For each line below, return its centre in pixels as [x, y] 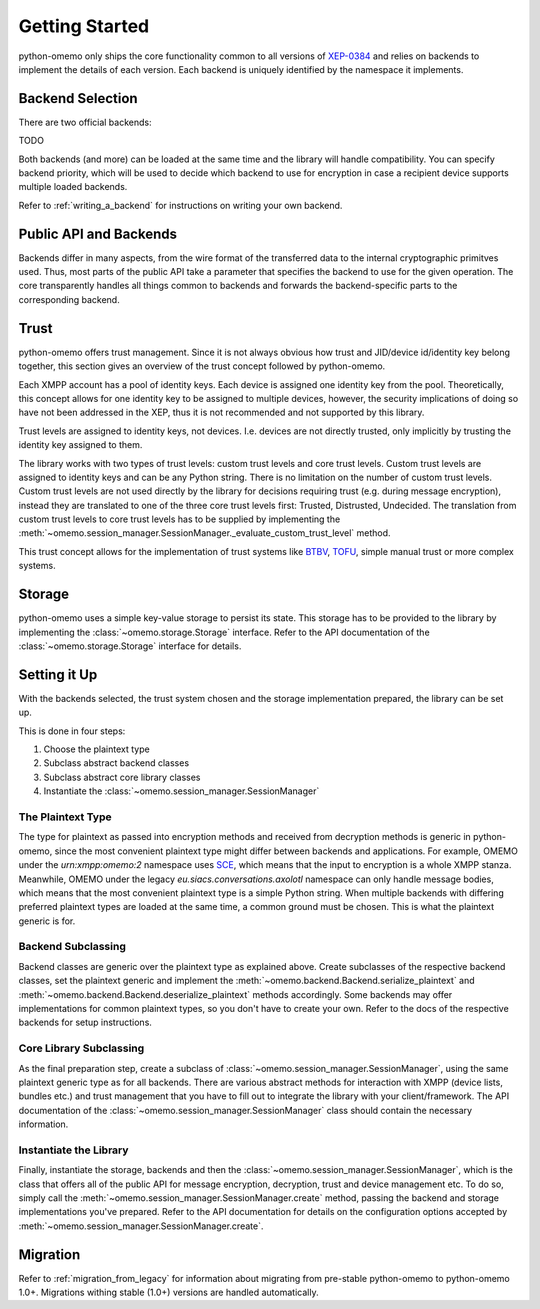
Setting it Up [58, 674]
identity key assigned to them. [80, 445]
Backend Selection [78, 98]
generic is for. [47, 921]
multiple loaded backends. [73, 187]
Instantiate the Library [73, 1150]
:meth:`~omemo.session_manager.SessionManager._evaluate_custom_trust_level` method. [204, 533]
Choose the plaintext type [96, 749]
